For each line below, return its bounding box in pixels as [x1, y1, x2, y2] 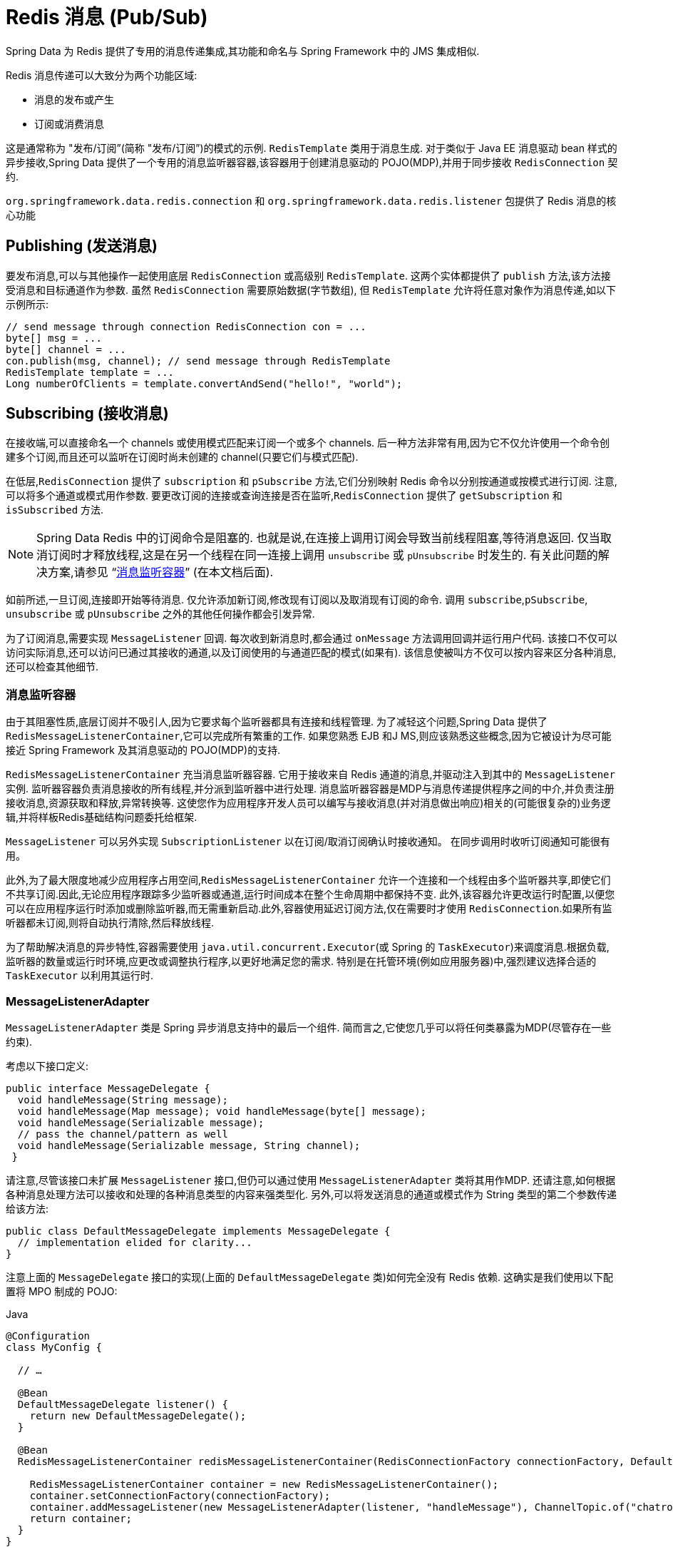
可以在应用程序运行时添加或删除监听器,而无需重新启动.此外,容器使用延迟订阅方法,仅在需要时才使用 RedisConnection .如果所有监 [6, 902, 612, 915]
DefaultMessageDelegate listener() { [17, 1398, 228, 1410]
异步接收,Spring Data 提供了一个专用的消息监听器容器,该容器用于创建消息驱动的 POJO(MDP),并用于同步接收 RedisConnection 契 [6, 155, 618, 168]
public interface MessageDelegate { [6, 1082, 210, 1094]
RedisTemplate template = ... [6, 366, 175, 378]
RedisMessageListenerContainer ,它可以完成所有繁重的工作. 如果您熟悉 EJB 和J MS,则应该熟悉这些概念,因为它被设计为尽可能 [6, 730, 612, 742]
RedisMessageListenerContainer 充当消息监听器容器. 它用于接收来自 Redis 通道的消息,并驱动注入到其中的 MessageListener [6, 768, 615, 781]
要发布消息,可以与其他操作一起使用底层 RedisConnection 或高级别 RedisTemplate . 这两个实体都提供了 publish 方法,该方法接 [6, 269, 611, 282]
